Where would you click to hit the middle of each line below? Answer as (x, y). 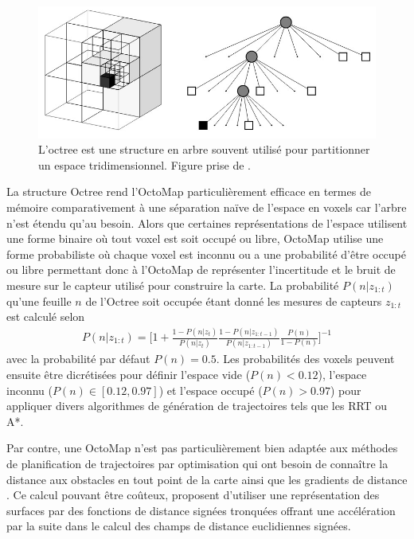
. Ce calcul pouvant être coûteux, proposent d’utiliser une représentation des (193, 495)
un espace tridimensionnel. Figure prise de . (145, 164)
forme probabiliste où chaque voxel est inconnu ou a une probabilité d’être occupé (206, 254)
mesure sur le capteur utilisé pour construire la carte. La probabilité (173, 285)
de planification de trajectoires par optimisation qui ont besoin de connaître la (197, 463)
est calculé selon (46, 316)
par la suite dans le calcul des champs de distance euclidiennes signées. (179, 526)
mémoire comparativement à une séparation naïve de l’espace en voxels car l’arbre (207, 207)
